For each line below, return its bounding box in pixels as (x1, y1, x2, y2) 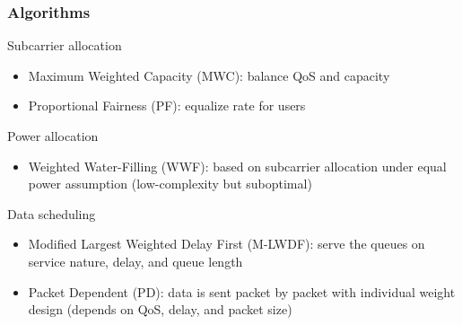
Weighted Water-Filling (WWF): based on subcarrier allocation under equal (28, 156, 447, 175)
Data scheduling (7, 204, 96, 223)
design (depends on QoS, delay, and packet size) (28, 300, 292, 319)
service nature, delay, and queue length (28, 251, 243, 270)
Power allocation (7, 127, 99, 145)
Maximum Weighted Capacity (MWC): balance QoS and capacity (28, 66, 390, 84)
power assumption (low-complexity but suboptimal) (28, 174, 312, 193)
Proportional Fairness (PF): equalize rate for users (28, 96, 306, 115)
